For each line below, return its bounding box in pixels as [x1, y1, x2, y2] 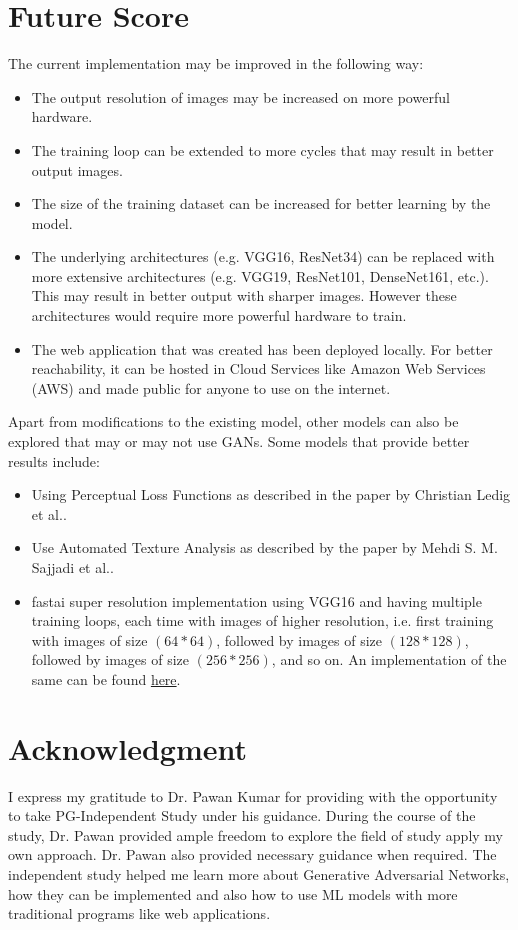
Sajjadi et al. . [31, 557, 114, 577]
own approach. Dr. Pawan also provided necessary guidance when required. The [8, 844, 497, 865]
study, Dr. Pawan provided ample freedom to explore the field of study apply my [8, 824, 504, 845]
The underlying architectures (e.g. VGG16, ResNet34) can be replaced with [31, 246, 495, 267]
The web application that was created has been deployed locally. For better [31, 338, 493, 359]
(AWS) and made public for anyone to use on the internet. [31, 377, 391, 398]
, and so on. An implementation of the [271, 649, 507, 670]
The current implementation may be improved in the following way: [8, 53, 424, 74]
